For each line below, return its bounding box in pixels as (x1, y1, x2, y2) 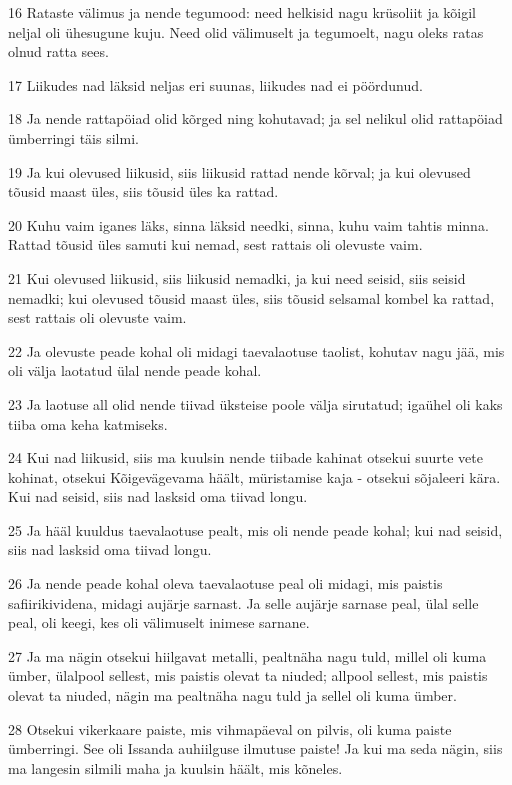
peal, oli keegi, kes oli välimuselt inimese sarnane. (8, 612, 310, 633)
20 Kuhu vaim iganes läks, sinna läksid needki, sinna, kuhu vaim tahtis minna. (8, 214, 489, 235)
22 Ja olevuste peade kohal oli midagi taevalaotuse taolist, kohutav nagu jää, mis (8, 340, 505, 361)
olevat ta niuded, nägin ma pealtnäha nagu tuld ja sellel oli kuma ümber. (8, 685, 457, 706)
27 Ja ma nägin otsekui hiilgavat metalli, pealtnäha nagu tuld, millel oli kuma (8, 645, 487, 666)
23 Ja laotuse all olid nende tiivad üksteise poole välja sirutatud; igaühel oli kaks (8, 393, 503, 414)
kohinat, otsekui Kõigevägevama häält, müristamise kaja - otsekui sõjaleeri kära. (8, 466, 501, 487)
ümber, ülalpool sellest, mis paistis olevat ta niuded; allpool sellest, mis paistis (8, 665, 488, 686)
